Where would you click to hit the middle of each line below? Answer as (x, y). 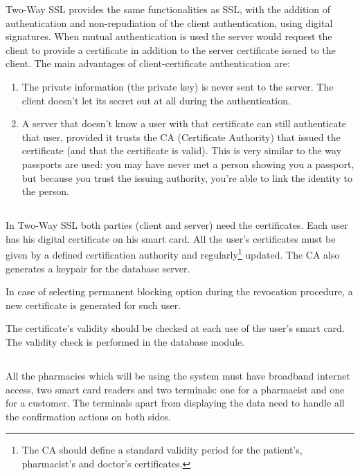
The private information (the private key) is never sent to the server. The (178, 86)
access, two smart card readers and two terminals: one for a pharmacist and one (175, 389)
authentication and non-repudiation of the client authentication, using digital (169, 22)
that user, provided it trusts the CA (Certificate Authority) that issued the (181, 137)
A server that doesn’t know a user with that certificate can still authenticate (184, 123)
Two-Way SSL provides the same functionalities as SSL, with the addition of (168, 9)
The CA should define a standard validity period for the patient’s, (162, 450)
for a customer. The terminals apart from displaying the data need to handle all (175, 403)
